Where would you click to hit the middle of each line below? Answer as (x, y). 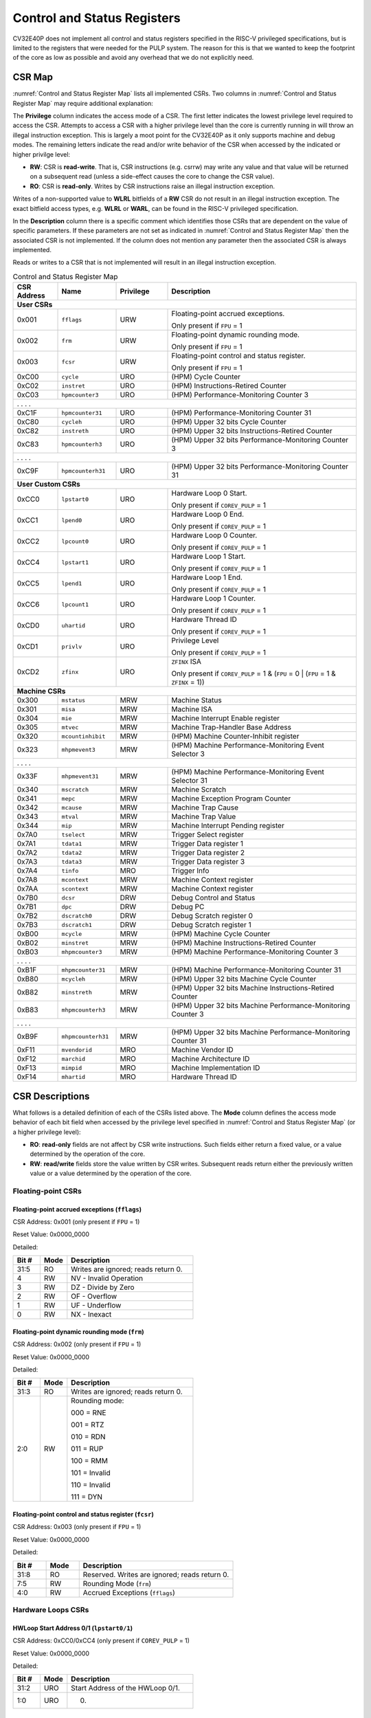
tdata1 (72, 844)
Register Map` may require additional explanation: (83, 103)
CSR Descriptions (51, 1096)
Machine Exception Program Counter (231, 799)
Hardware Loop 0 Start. (209, 493)
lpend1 (72, 583)
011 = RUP (87, 1449)
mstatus (74, 700)
